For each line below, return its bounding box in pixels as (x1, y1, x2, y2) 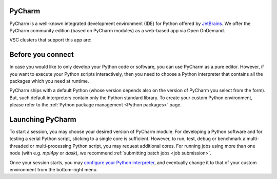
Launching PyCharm (9, 115, 76, 124)
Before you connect (9, 50, 74, 59)
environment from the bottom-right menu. (9, 167, 98, 173)
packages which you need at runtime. (9, 78, 89, 84)
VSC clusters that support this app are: (9, 37, 92, 43)
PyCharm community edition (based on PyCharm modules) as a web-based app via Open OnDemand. (9, 27, 225, 33)
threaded (9, 143, 29, 149)
